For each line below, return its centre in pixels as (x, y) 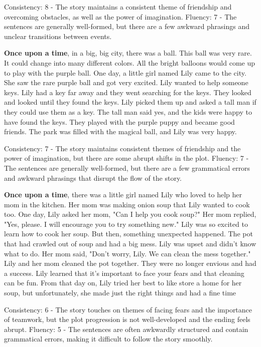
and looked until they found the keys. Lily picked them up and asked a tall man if (130, 102)
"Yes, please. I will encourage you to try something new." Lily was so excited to (126, 224)
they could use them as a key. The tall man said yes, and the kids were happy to (128, 111)
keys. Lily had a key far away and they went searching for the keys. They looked (128, 92)
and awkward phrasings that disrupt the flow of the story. (93, 178)
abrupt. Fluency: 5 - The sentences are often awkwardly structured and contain (126, 329)
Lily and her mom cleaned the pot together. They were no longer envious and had (130, 263)
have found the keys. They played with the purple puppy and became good (119, 121)
